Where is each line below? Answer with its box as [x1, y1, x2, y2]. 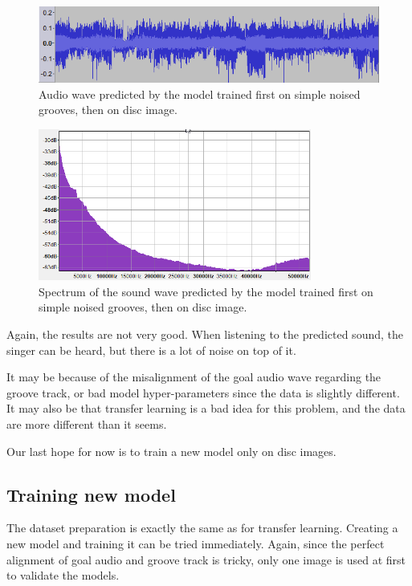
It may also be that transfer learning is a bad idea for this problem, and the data [6, 400, 406, 417]
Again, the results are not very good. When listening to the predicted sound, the [6, 325, 403, 342]
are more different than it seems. [6, 415, 167, 432]
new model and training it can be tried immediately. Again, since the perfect [6, 535, 385, 551]
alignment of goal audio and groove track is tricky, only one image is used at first [6, 551, 406, 568]
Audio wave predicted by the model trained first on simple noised [39, 85, 361, 102]
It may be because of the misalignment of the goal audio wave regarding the [6, 368, 381, 385]
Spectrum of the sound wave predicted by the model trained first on [39, 283, 373, 299]
